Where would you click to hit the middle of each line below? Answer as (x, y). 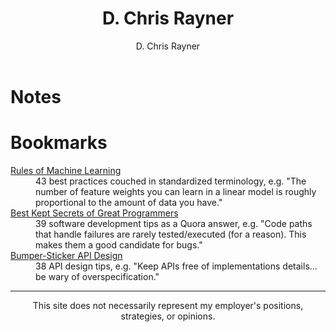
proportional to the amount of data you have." (129, 202)
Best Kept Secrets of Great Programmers (94, 213)
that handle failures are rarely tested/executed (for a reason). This (171, 234)
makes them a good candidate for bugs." (119, 244)
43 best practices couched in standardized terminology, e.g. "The (171, 181)
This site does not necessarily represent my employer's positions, (168, 305)
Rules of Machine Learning (66, 170)
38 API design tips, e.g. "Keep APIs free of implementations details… (176, 266)
